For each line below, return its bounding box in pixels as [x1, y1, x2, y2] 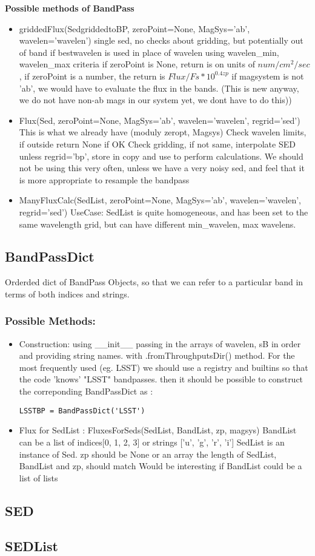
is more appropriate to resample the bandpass [19, 173, 190, 186]
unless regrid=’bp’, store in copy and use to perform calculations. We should [19, 149, 303, 162]
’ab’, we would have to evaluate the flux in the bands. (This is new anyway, [19, 81, 299, 94]
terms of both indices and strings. [5, 287, 130, 300]
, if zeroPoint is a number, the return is [19, 69, 165, 82]
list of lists [19, 471, 58, 484]
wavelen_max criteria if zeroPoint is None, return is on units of [19, 58, 255, 70]
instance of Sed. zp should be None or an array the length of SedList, [19, 447, 277, 460]
